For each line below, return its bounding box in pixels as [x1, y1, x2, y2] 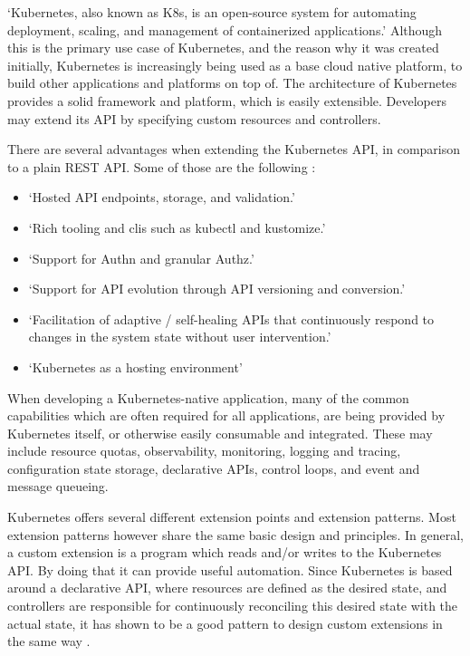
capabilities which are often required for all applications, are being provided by [7, 406, 446, 425]
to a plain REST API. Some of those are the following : [7, 157, 316, 176]
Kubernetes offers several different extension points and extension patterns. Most [7, 507, 456, 526]
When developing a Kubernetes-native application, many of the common [7, 388, 409, 407]
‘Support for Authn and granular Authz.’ [28, 248, 254, 267]
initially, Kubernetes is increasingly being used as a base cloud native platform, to [7, 55, 463, 74]
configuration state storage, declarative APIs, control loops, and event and [7, 458, 420, 478]
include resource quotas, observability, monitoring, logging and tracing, [7, 441, 401, 460]
